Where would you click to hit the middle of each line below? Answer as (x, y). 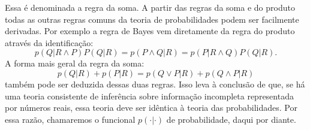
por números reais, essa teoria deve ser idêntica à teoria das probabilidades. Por (151, 108)
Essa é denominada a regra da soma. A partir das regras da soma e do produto (150, 7)
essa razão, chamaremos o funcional (70, 119)
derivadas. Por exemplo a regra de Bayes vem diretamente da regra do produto (150, 31)
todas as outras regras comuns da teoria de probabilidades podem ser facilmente (152, 19)
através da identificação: (49, 42)
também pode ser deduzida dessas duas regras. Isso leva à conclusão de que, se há (155, 84)
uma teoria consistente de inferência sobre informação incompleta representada (149, 96)
